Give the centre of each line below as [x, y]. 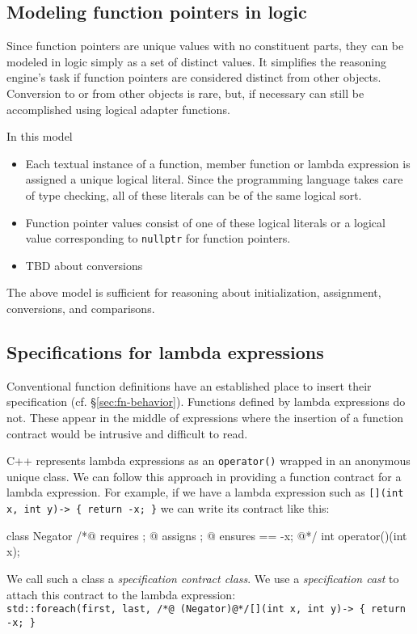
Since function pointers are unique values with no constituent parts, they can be [205, 46]
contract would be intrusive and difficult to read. [127, 433]
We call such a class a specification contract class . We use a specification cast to [203, 578]
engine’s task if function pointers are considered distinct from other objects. [194, 77]
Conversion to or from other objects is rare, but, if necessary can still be [185, 93]
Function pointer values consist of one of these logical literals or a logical [205, 222]
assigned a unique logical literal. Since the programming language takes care [214, 179]
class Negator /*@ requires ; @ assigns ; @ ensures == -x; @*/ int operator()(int [207, 535]
